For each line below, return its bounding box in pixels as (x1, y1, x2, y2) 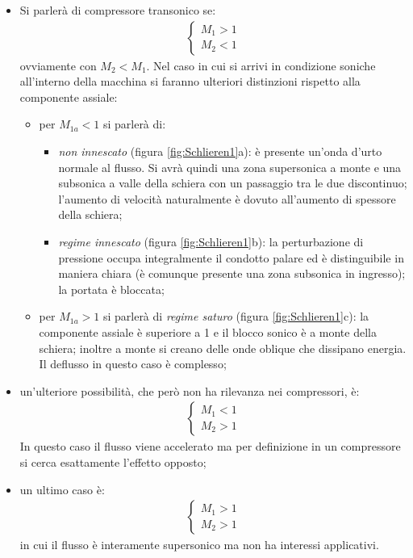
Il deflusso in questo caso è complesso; (39, 355, 227, 372)
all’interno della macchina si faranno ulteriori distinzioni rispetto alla (19, 73, 361, 90)
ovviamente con (19, 57, 97, 73)
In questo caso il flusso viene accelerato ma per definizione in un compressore (19, 438, 401, 455)
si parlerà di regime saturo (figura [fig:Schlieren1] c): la (102, 308, 369, 325)
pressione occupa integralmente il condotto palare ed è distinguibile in (58, 249, 404, 266)
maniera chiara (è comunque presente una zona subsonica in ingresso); (58, 265, 406, 282)
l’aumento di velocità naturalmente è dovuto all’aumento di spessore (58, 190, 396, 207)
